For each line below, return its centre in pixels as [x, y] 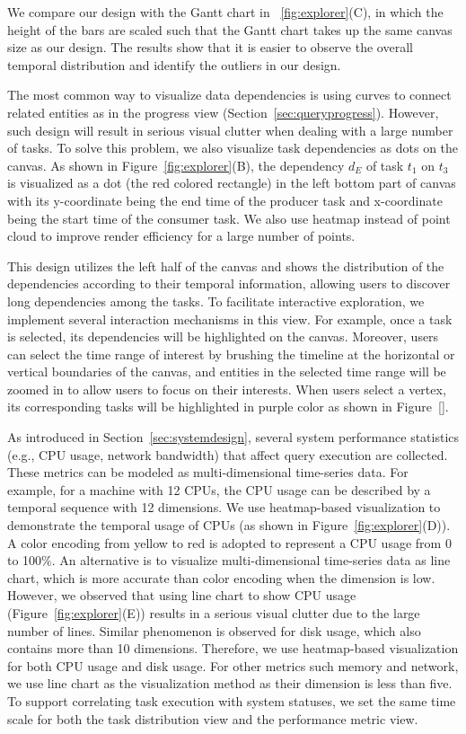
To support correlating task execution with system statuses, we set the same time [232, 700]
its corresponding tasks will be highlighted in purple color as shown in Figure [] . [228, 407]
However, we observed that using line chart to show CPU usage [182, 595]
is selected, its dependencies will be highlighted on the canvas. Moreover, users [223, 336]
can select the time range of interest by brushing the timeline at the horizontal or [231, 354]
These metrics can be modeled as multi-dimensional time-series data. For [208, 472]
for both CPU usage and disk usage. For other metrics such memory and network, [233, 665]
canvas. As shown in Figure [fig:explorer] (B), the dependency [176, 165]
